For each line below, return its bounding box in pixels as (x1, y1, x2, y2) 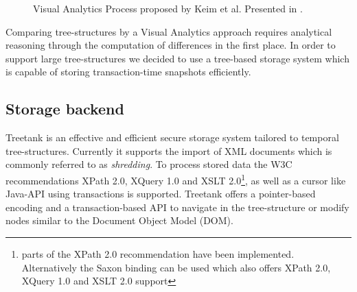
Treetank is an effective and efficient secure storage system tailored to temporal (5, 130, 339, 145)
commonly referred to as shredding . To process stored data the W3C (5, 157, 292, 171)
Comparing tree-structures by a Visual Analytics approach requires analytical (5, 24, 332, 38)
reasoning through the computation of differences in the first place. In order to (5, 38, 336, 52)
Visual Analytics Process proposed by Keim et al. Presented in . (33, 1, 303, 15)
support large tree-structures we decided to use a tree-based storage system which (5, 51, 349, 65)
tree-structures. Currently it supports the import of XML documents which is (5, 143, 332, 158)
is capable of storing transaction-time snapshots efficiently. (5, 64, 251, 79)
